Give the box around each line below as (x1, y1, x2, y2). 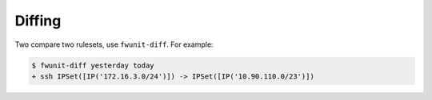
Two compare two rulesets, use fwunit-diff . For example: (14, 40, 214, 49)
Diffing (14, 12, 62, 29)
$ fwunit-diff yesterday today (31, 60, 155, 70)
